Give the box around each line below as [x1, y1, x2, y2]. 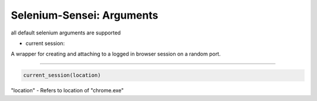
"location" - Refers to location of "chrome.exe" [11, 87, 124, 94]
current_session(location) [23, 72, 101, 79]
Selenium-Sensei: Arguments [11, 9, 158, 22]
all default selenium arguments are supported [11, 29, 121, 36]
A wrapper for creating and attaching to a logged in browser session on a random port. [11, 50, 221, 58]
